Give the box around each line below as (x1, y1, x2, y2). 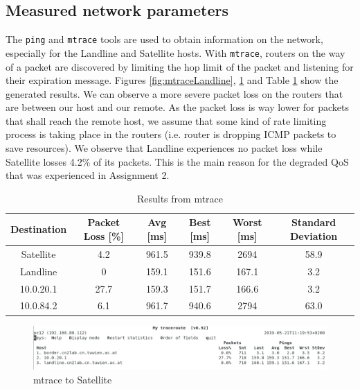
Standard (291, 215, 336, 230)
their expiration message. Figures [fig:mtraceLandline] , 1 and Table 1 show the (6, 73, 339, 87)
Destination (10, 222, 67, 236)
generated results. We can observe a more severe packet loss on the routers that (6, 86, 343, 101)
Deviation (289, 229, 338, 243)
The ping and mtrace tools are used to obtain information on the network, (6, 32, 323, 46)
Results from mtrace (136, 191, 224, 205)
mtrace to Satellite (33, 372, 112, 386)
